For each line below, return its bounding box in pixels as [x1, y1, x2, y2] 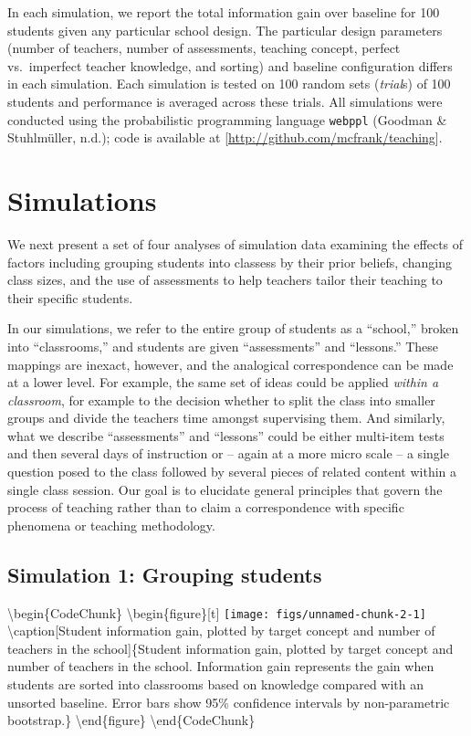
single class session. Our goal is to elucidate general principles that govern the [7, 479, 443, 499]
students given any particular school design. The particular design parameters [7, 20, 443, 39]
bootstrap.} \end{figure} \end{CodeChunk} [7, 710, 256, 730]
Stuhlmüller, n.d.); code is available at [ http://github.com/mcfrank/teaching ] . [7, 128, 443, 147]
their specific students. [7, 288, 133, 307]
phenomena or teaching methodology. [7, 515, 215, 534]
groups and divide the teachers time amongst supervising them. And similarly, [7, 408, 445, 427]
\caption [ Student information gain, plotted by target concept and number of [7, 621, 435, 640]
